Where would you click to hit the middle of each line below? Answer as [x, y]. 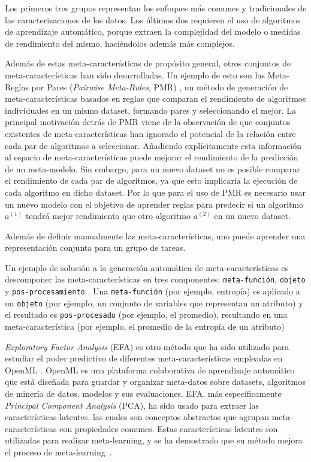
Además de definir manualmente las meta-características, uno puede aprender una [155, 235]
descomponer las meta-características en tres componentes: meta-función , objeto [155, 279]
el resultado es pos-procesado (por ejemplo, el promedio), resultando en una [146, 314]
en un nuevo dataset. [252, 216]
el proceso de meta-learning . [58, 452]
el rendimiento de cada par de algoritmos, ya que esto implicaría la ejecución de [151, 180]
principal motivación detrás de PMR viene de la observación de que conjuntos [148, 122]
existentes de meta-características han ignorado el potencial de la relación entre [150, 133]
